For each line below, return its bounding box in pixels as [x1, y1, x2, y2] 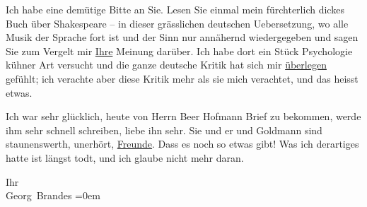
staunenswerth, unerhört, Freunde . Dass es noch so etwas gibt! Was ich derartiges [6, 136, 359, 151]
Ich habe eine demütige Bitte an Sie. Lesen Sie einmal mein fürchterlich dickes [6, 2, 344, 16]
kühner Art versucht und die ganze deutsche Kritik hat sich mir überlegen [6, 57, 327, 72]
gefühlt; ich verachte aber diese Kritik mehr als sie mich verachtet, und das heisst [6, 71, 359, 85]
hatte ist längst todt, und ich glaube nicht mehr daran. [6, 150, 244, 165]
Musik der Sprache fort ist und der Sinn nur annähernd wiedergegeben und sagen [6, 30, 359, 45]
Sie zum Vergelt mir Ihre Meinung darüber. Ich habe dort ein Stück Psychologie [6, 43, 353, 58]
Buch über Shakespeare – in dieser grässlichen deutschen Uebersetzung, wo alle [6, 16, 349, 30]
